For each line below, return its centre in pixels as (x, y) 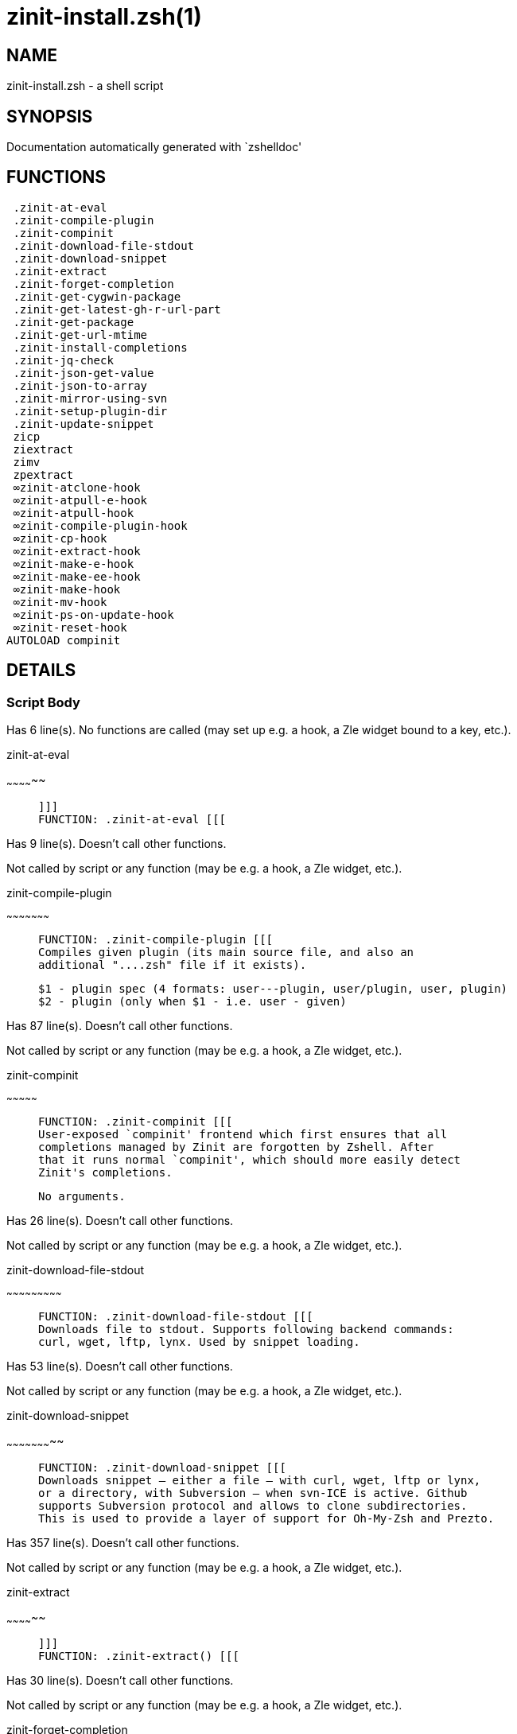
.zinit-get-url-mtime (80, 334)
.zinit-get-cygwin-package (97, 296)
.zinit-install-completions (100, 347)
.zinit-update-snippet (84, 424)
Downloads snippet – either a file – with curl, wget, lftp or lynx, (260, 1480)
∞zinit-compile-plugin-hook (100, 525)
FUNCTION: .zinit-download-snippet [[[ (162, 1467)
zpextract (43, 474)
